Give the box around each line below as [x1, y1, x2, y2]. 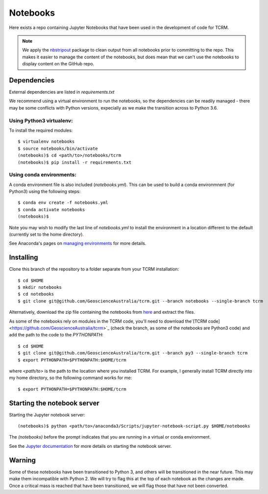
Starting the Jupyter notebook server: [9, 412, 85, 417]
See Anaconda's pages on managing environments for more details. [9, 241, 146, 247]
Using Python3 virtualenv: [9, 117, 73, 124]
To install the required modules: [9, 127, 73, 133]
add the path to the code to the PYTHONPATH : [9, 332, 104, 338]
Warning [9, 456, 36, 464]
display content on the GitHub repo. [22, 61, 95, 67]
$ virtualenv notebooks [18, 139, 75, 144]
